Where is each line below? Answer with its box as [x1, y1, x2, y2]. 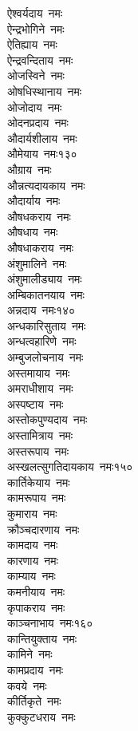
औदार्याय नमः [7, 192, 61, 209]
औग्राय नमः [7, 160, 52, 177]
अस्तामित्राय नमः [7, 427, 73, 444]
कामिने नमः [7, 646, 53, 662]
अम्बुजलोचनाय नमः [7, 349, 84, 365]
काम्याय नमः [7, 567, 56, 584]
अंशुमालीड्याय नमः [7, 271, 82, 287]
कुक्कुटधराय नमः [7, 708, 76, 725]
